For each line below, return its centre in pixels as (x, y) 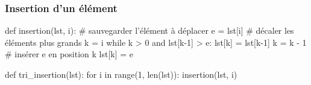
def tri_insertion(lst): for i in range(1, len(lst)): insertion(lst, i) (121, 74)
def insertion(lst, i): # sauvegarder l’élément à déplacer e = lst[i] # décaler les (149, 30)
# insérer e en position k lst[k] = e (69, 54)
